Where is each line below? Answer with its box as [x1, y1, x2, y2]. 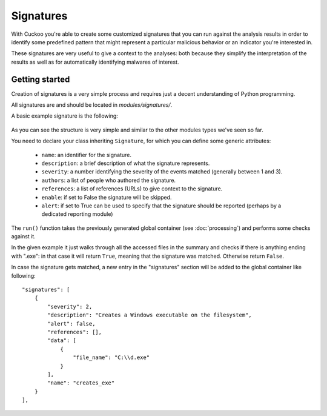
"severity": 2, [47, 303, 93, 310]
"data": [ [47, 337, 77, 344]
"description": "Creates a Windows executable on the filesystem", [47, 312, 252, 318]
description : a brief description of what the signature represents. [41, 159, 210, 167]
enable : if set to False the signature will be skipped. [41, 193, 172, 201]
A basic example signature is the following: [11, 112, 118, 119]
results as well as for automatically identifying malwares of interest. [11, 58, 179, 65]
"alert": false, [47, 320, 96, 327]
